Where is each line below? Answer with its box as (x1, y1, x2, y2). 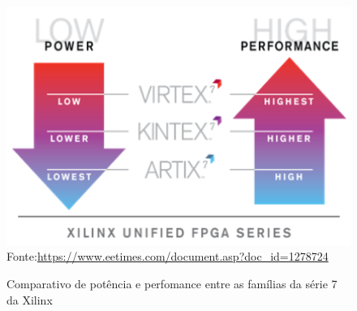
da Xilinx (6, 291, 53, 308)
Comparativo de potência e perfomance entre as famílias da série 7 (6, 274, 338, 292)
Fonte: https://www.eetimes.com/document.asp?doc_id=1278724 (6, 248, 329, 265)
